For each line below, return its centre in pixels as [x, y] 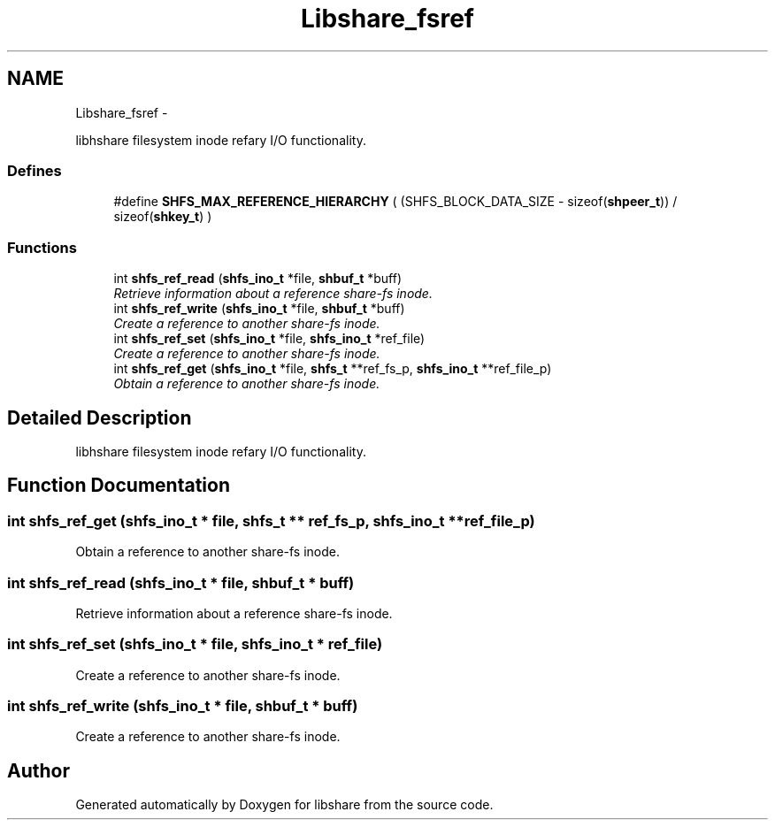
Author [38, 770]
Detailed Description [100, 417]
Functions [42, 247]
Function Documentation [119, 486]
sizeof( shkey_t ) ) [163, 217]
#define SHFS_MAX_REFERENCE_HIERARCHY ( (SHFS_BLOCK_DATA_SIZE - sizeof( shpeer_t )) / [395, 202]
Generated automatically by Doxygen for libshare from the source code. [284, 805]
